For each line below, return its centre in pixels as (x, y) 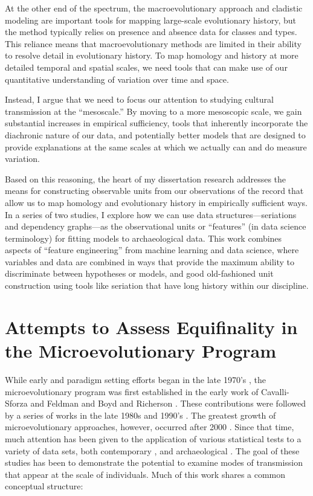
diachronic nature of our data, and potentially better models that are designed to (155, 134)
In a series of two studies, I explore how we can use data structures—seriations (151, 214)
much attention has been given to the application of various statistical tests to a (153, 438)
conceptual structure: (44, 486)
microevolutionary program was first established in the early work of (132, 391)
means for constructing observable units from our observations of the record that (154, 191)
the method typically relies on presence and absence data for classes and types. (151, 32)
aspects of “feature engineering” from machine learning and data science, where (152, 250)
